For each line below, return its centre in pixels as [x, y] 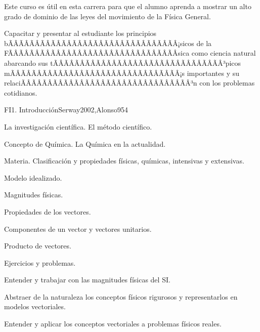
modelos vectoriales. [35, 306]
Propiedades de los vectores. [48, 211]
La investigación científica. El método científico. [78, 126]
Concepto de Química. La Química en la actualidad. [85, 143]
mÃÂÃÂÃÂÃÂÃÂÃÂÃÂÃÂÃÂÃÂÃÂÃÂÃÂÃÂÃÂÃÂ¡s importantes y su [122, 73]
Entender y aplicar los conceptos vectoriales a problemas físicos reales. [113, 324]
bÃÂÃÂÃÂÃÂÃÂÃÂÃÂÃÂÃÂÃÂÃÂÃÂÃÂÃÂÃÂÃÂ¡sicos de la [108, 43]
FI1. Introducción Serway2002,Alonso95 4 [66, 110]
